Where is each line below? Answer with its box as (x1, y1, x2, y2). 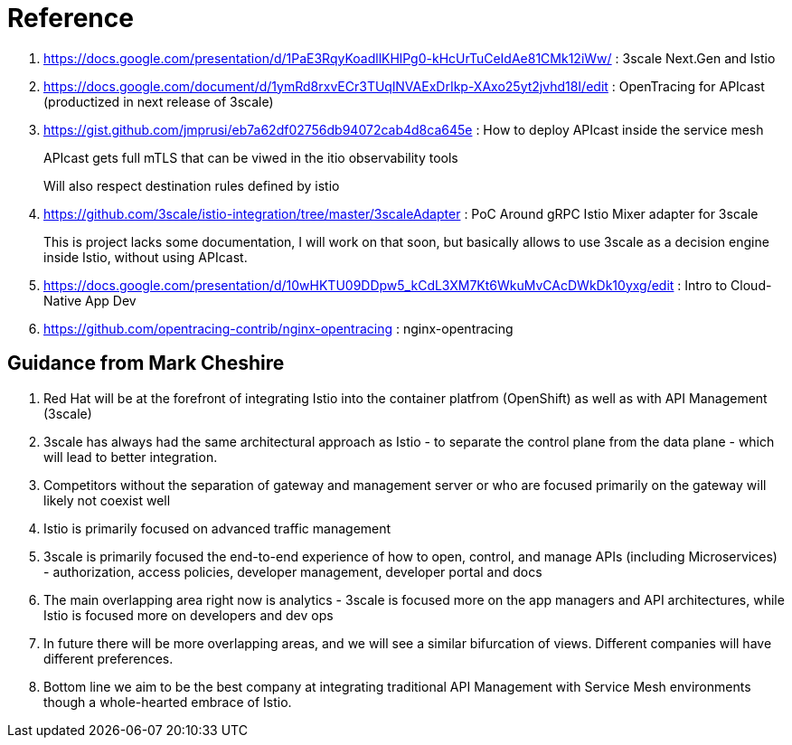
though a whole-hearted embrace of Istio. (43, 693, 292, 710)
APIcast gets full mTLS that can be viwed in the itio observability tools (43, 149, 458, 165)
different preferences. (43, 650, 174, 666)
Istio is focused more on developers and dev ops (43, 607, 334, 623)
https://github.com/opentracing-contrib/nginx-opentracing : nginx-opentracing (43, 320, 514, 336)
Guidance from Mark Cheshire (7, 352, 285, 375)
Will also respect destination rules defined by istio (43, 177, 340, 193)
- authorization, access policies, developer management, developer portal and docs (43, 563, 542, 580)
